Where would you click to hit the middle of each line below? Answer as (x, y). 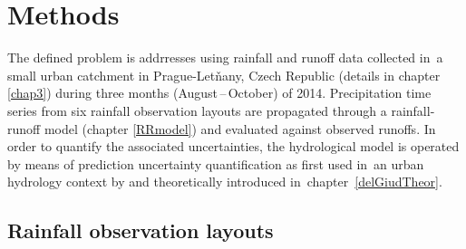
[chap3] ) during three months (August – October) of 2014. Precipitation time (219, 93)
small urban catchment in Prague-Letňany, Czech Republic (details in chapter (224, 75)
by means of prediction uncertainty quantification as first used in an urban (216, 163)
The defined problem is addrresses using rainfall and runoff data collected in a (225, 57)
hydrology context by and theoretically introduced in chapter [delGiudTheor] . (225, 182)
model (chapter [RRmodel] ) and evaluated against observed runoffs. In (240, 128)
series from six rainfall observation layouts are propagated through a (197, 110)
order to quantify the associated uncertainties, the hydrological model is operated (233, 146)
